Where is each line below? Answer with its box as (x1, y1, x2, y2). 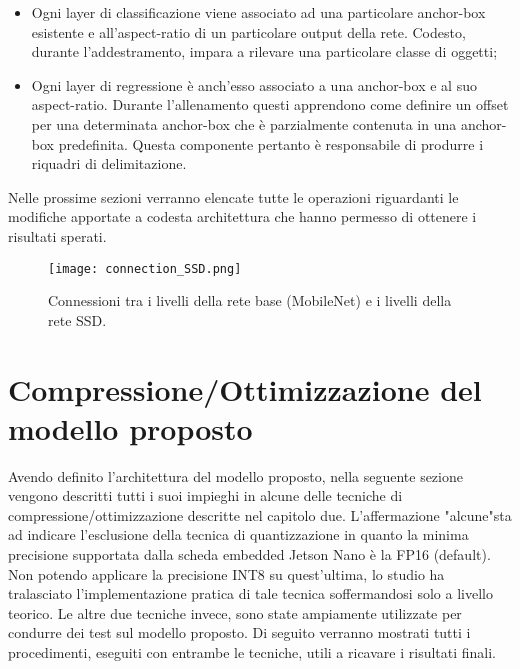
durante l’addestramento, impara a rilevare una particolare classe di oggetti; (31, 41, 498, 62)
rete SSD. (48, 309, 107, 330)
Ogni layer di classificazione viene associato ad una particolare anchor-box (31, 2, 486, 22)
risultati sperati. (8, 225, 107, 246)
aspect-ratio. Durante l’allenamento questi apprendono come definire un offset (31, 94, 509, 115)
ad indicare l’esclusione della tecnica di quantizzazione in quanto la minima (8, 524, 469, 545)
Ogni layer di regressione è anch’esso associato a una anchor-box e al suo (31, 74, 477, 95)
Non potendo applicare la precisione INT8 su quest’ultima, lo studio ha (8, 563, 445, 584)
